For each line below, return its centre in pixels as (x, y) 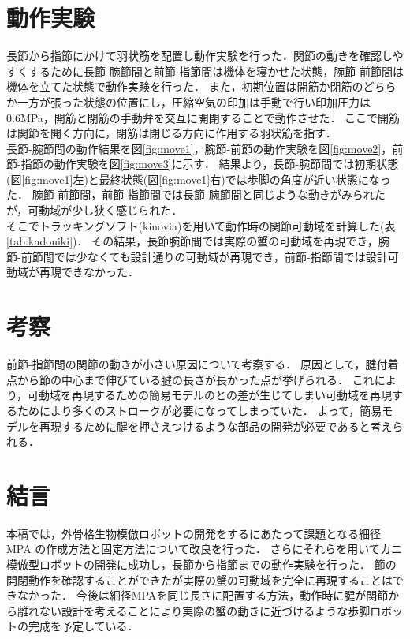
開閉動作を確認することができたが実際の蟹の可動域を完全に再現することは (199, 579)
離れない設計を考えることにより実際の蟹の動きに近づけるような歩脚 (194, 610)
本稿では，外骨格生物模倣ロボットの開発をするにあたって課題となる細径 (194, 533)
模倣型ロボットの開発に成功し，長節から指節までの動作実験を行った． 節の (201, 564)
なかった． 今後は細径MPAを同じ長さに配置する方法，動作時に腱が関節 (203, 595)
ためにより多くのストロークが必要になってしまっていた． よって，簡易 (199, 410)
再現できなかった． (89, 272)
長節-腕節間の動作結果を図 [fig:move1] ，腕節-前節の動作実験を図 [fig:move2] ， (199, 148)
